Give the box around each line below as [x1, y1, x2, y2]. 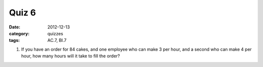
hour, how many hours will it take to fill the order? [21, 53, 120, 59]
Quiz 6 [9, 7, 36, 18]
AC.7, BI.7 [47, 38, 67, 43]
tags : [9, 38, 20, 43]
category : [9, 30, 30, 36]
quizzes [47, 30, 63, 36]
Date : [9, 24, 20, 30]
